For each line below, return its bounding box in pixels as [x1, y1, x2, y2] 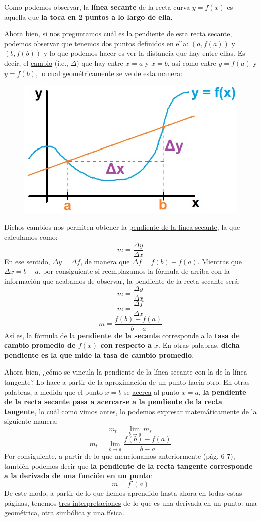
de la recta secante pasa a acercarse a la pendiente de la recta [4, 396, 222, 407]
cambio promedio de [4, 340, 76, 350]
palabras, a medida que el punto [4, 386, 103, 397]
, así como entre [167, 57, 216, 68]
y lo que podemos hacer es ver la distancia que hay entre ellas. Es [43, 48, 245, 58]
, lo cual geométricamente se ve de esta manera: [35, 67, 183, 78]
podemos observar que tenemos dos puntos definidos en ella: [4, 38, 189, 48]
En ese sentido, [4, 256, 50, 266]
